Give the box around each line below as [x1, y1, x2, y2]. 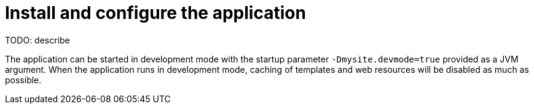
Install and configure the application [5, 2, 306, 23]
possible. [5, 74, 42, 85]
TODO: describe [5, 34, 70, 45]
